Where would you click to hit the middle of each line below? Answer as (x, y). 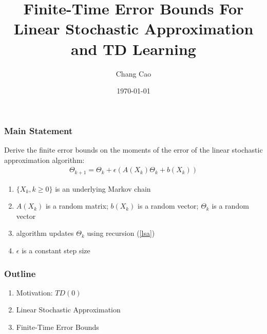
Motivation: (34, 292)
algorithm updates (45, 233)
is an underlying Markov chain (103, 188)
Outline (20, 273)
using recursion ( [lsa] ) (121, 233)
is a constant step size (56, 250)
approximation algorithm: (44, 160)
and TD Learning (133, 49)
